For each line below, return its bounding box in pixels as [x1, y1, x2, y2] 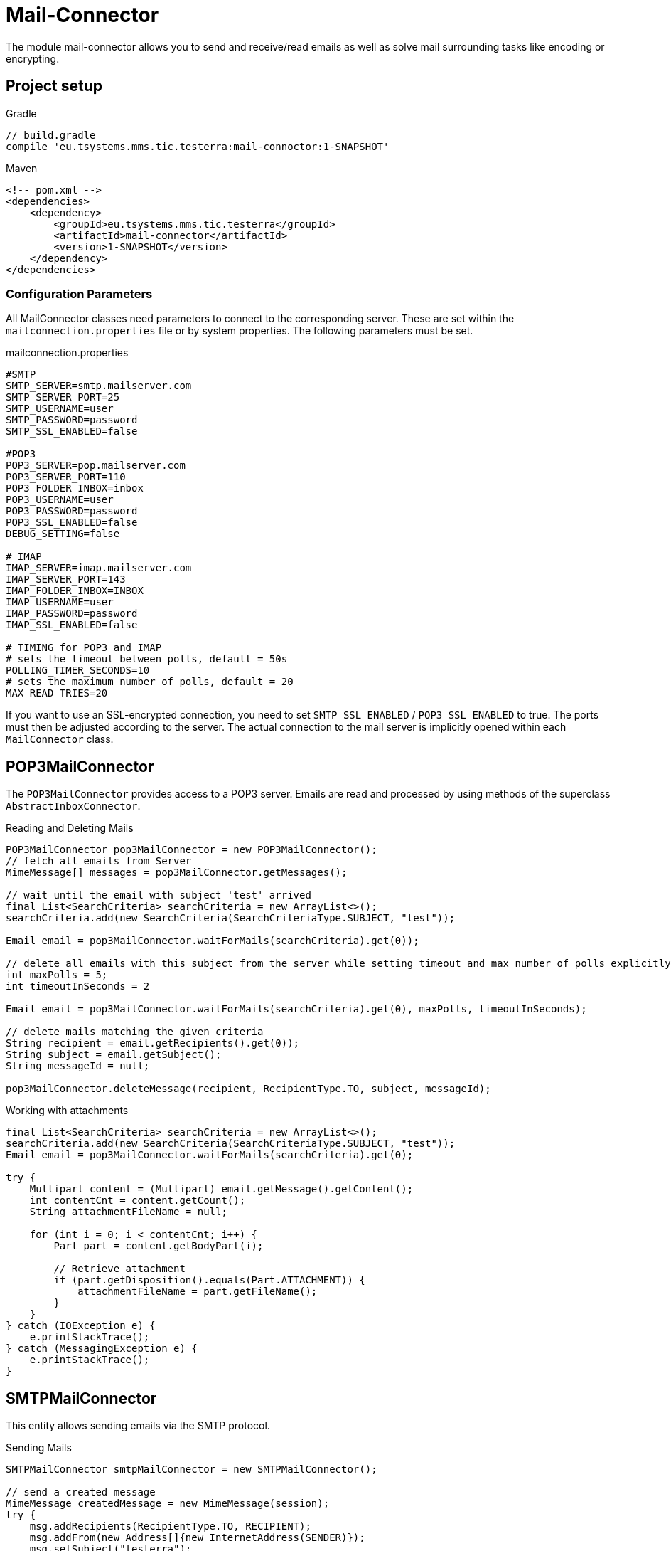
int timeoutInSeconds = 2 [6, 980, 150, 992]
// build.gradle [6, 129, 96, 141]
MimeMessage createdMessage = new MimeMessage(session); [6, 1498, 330, 1510]
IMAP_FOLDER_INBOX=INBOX [6, 585, 144, 597]
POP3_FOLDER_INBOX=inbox [6, 482, 144, 494]
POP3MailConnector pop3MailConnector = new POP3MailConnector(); [6, 844, 377, 856]
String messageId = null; [6, 1060, 150, 1072]
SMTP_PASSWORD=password [6, 414, 138, 426]
